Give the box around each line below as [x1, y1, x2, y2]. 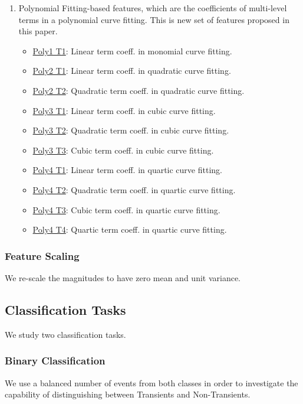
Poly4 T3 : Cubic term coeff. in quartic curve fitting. [32, 203, 220, 216]
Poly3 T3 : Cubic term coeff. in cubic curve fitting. [32, 144, 214, 156]
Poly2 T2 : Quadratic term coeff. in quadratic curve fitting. [32, 84, 245, 96]
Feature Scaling [5, 248, 80, 263]
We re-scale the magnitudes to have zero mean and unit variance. [5, 271, 241, 284]
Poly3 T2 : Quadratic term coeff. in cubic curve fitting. [32, 124, 229, 136]
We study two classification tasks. [5, 328, 126, 340]
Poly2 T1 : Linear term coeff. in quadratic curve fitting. [32, 64, 231, 77]
